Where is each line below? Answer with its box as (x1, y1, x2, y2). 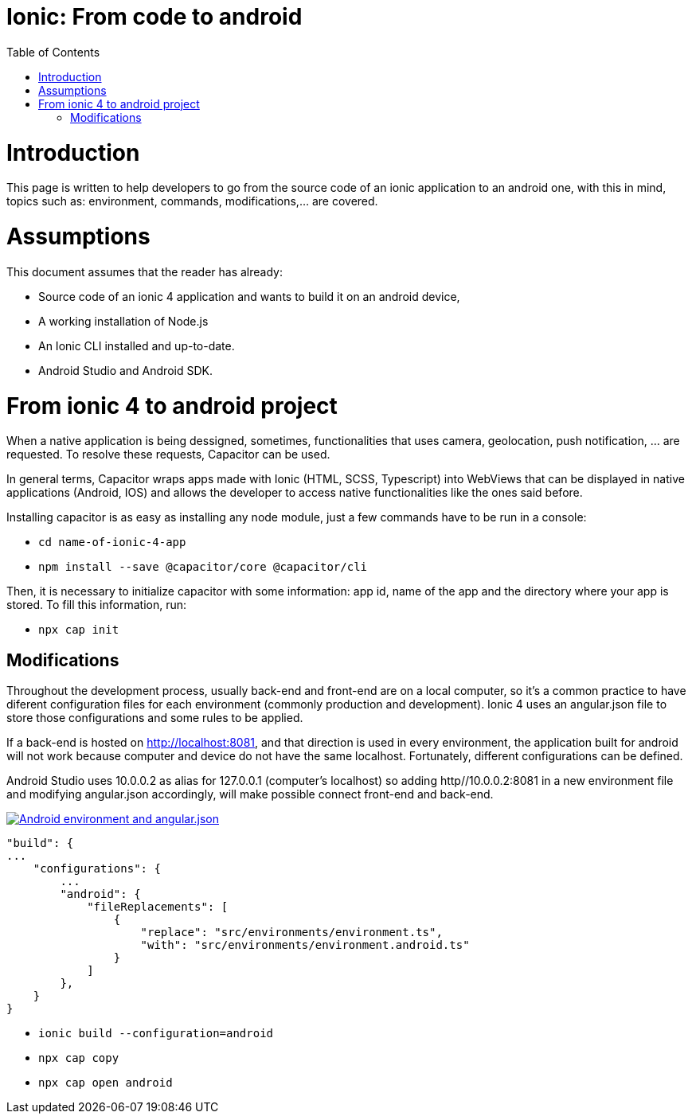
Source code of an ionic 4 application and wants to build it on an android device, (38, 289, 460, 303)
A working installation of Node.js (38, 314, 209, 328)
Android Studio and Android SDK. (38, 363, 213, 377)
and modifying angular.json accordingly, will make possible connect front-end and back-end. (6, 787, 494, 802)
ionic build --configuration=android (38, 1027, 274, 1040)
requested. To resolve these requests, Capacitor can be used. (6, 447, 330, 462)
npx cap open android (38, 1076, 173, 1090)
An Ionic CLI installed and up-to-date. (38, 338, 235, 353)
